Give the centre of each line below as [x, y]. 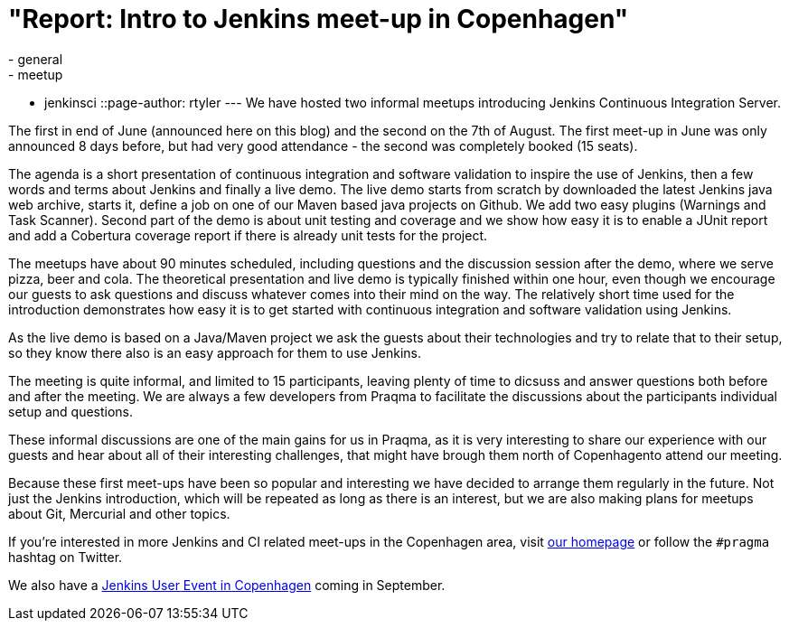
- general [36, 59]
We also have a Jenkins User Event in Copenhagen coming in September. [227, 585]
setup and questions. [71, 411]
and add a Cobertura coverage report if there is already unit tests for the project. [248, 235]
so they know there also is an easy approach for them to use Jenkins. [215, 352]
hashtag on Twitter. [66, 557]
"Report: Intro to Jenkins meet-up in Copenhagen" [319, 19]
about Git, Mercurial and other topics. [119, 513]
